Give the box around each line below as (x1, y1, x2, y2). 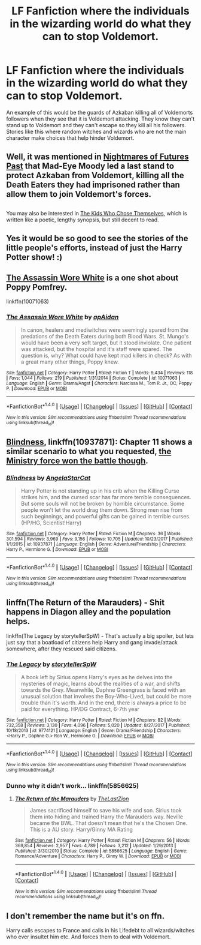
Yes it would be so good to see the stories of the (6, 233, 188, 244)
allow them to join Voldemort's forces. (6, 189, 151, 199)
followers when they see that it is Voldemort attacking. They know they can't (6, 115, 195, 122)
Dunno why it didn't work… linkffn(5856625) (6, 781, 139, 790)
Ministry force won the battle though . (6, 455, 148, 466)
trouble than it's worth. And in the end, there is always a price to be (20, 699, 187, 706)
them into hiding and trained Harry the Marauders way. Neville (29, 813, 184, 820)
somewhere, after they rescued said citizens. (6, 645, 117, 652)
